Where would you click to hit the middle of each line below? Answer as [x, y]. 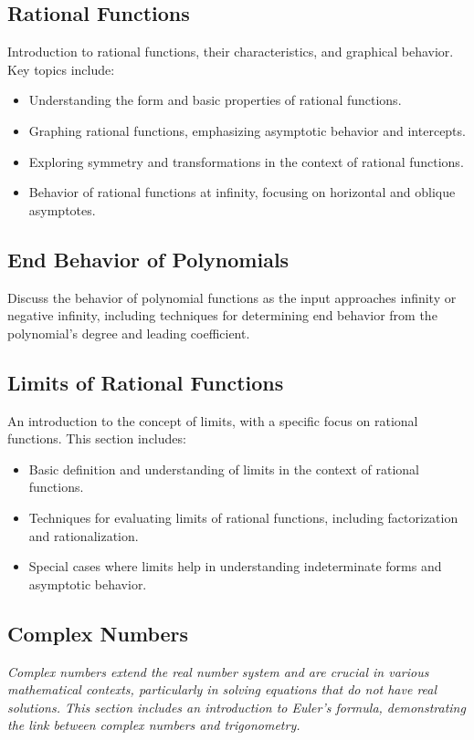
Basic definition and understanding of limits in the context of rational [224, 469]
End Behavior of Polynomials [148, 259]
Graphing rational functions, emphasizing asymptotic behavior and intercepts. [247, 130]
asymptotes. [62, 209]
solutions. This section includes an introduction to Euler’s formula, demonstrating [237, 707]
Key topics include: [61, 69]
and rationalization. [84, 535]
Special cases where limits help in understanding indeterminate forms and [235, 566]
